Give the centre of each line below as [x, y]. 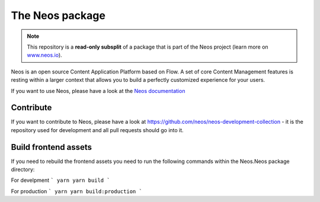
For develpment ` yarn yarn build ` [60, 180]
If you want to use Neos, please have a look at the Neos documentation [98, 91]
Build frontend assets [51, 147]
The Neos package [58, 15]
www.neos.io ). [44, 55]
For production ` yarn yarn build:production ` [76, 191]
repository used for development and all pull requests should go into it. [97, 130]
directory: [23, 169]
